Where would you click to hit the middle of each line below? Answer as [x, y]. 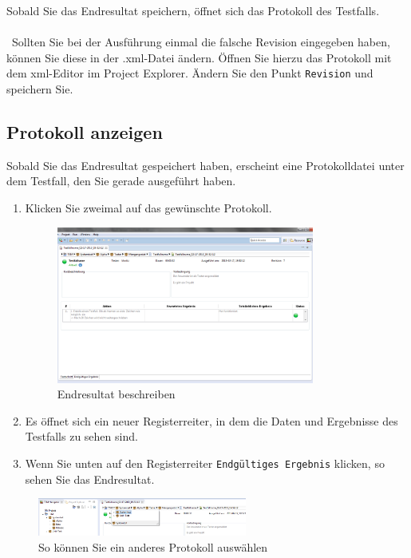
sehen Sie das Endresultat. [90, 479]
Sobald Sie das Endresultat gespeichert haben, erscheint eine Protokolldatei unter [205, 165]
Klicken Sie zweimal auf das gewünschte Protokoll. [148, 208]
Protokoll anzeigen [85, 132]
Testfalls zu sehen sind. [81, 436]
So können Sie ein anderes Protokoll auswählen [153, 547]
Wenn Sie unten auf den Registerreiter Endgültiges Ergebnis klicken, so [205, 463]
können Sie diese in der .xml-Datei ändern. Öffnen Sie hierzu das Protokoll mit [199, 57]
